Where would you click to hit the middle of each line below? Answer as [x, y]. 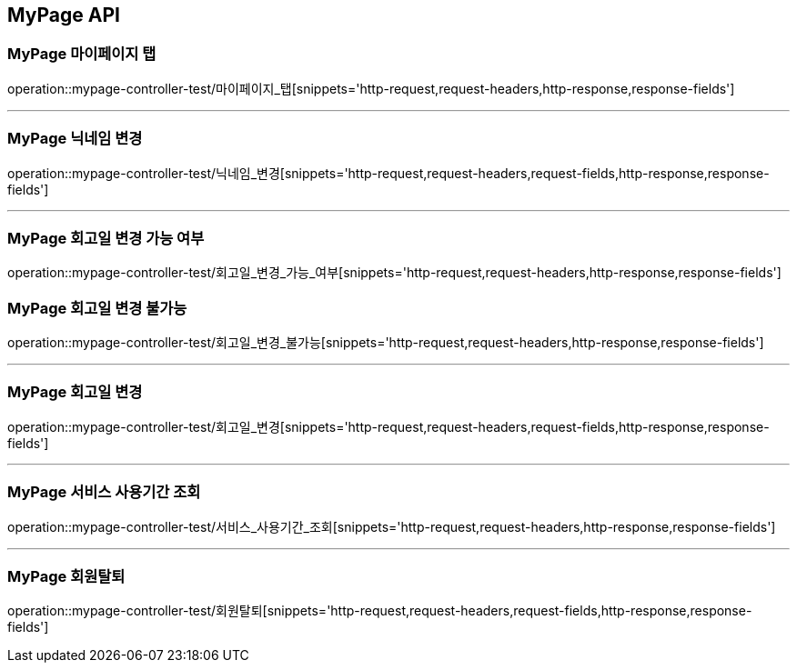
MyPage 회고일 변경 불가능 [97, 308]
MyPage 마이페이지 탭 [82, 54]
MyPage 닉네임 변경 [75, 139]
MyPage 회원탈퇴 [66, 576]
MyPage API [64, 15]
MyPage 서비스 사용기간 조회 [104, 492]
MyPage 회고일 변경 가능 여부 [106, 238]
